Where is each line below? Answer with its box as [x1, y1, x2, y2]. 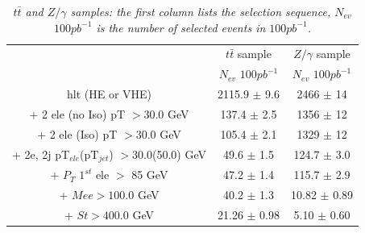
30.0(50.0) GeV [132, 145, 206, 162]
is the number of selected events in [96, 19, 266, 35]
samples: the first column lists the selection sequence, [70, 3, 331, 19]
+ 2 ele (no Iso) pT [29, 105, 126, 122]
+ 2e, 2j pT [12, 145, 70, 162]
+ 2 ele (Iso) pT [37, 125, 118, 142]
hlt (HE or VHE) [66, 85, 152, 102]
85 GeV [131, 166, 168, 183]
